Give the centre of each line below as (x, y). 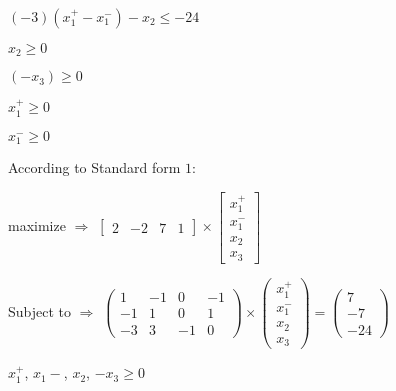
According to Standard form (94, 167)
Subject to (40, 310)
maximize (37, 225)
